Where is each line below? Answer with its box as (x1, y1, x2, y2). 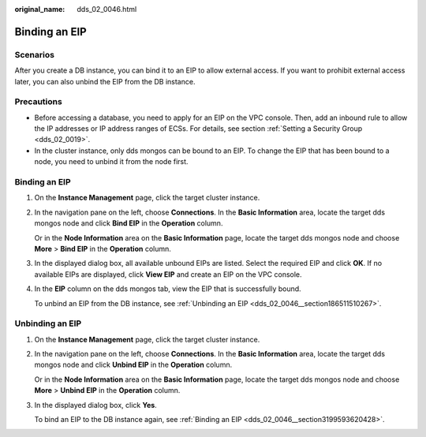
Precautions (14, 96, 62, 107)
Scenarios (14, 49, 55, 60)
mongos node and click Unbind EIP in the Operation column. (34, 360, 233, 370)
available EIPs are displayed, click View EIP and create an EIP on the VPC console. (34, 269, 303, 279)
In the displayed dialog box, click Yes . (34, 400, 157, 409)
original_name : (14, 5, 65, 13)
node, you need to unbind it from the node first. (34, 157, 189, 166)
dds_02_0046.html (77, 5, 137, 13)
